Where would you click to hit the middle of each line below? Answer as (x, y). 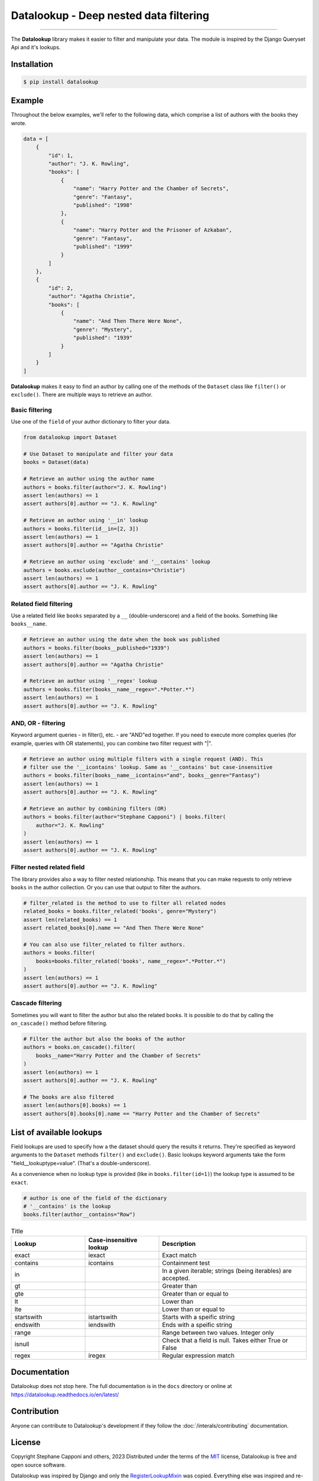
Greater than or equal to (195, 1293)
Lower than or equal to (193, 1309)
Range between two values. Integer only (218, 1332)
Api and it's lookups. (36, 47)
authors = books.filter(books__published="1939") (97, 648)
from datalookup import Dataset (70, 437)
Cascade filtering (36, 1003)
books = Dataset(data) (56, 462)
